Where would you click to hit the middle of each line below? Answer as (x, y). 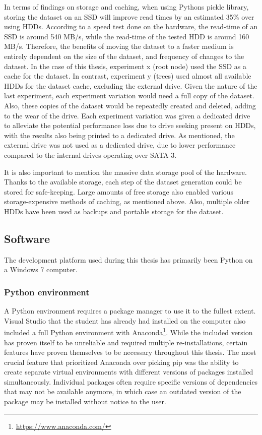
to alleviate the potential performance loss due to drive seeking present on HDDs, (130, 125)
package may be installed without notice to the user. (85, 401)
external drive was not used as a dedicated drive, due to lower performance (120, 145)
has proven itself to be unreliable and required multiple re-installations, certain (126, 342)
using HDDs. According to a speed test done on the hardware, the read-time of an (131, 26)
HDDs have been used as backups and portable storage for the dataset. (114, 211)
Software (27, 238)
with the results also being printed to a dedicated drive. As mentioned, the (119, 135)
